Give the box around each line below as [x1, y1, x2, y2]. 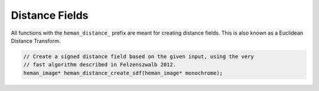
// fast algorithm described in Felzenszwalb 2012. [23, 62, 177, 68]
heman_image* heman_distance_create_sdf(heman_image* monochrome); [23, 69, 223, 76]
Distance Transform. [11, 37, 61, 44]
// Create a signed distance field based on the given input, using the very [23, 53, 254, 60]
